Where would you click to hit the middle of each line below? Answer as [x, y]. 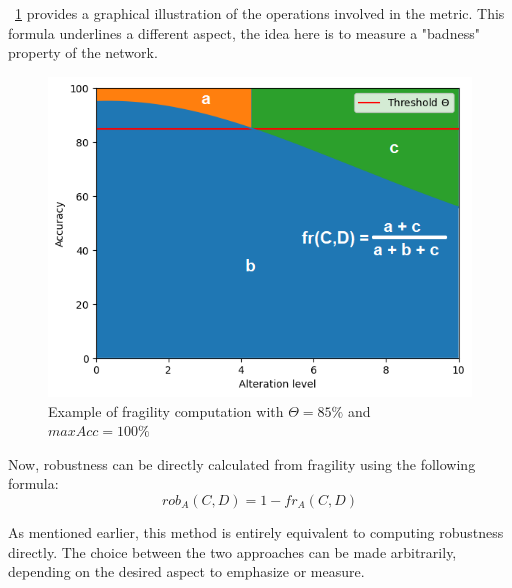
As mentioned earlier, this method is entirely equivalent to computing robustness [256, 531]
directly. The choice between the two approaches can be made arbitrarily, [232, 551]
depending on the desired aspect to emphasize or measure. [186, 571]
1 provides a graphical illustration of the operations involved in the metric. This [260, 13]
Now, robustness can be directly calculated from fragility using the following [242, 463]
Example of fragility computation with [166, 410]
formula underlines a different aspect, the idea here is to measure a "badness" [244, 32]
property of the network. [83, 52]
